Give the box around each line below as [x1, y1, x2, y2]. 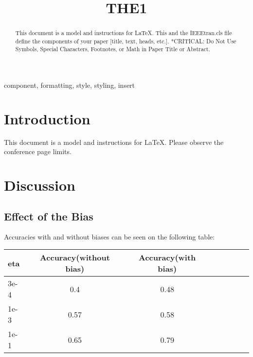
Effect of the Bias [4, 208, 93, 223]
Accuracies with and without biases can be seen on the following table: [4, 231, 215, 241]
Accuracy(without [39, 252, 110, 263]
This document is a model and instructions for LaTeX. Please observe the [4, 137, 224, 147]
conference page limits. [4, 146, 72, 157]
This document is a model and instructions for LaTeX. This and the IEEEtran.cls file [15, 29, 232, 37]
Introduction [4, 108, 90, 128]
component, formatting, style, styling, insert [4, 80, 135, 90]
